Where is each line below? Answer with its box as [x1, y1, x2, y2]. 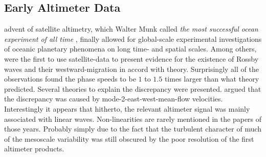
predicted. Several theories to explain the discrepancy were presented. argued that [4, 83, 261, 94]
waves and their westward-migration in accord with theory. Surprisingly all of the [4, 63, 259, 74]
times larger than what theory [164, 73, 259, 84]
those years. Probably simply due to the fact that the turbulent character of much [4, 123, 262, 134]
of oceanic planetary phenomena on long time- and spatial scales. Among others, [4, 43, 257, 54]
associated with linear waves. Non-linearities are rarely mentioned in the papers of [4, 113, 262, 124]
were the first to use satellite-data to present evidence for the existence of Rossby [4, 53, 259, 64]
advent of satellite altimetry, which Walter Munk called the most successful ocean [4, 23, 258, 34]
